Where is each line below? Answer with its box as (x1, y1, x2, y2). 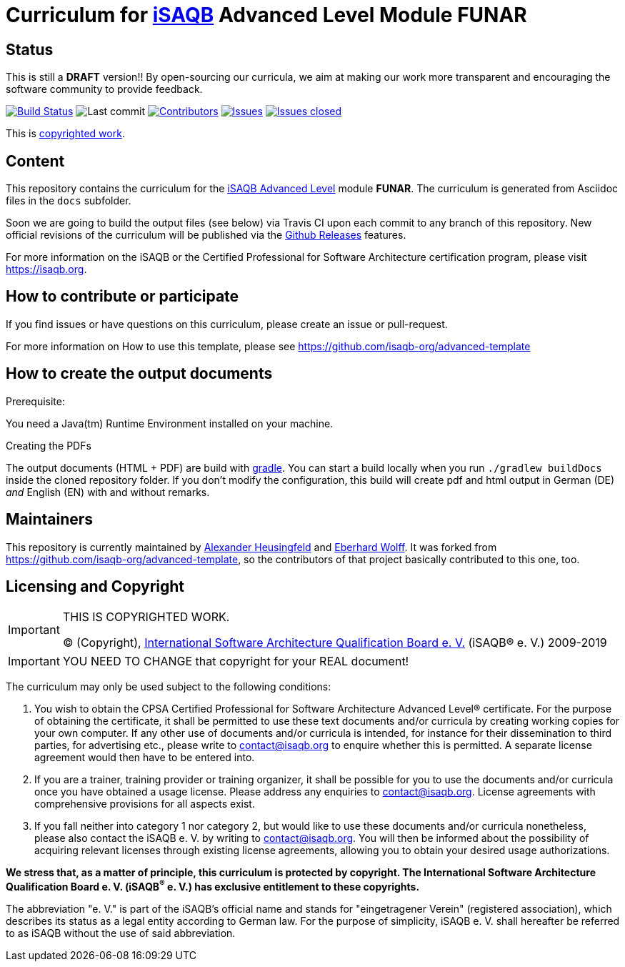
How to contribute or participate (6, 287, 239, 306)
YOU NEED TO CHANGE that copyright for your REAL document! (62, 654, 409, 669)
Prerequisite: (6, 395, 66, 407)
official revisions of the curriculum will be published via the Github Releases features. (6, 229, 406, 242)
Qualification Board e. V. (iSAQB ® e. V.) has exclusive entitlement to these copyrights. (6, 878, 420, 893)
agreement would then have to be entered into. (34, 751, 255, 764)
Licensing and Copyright (6, 577, 185, 595)
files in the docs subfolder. (6, 194, 131, 207)
